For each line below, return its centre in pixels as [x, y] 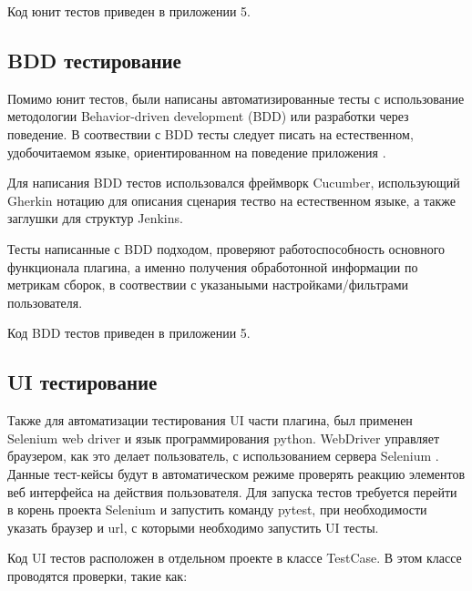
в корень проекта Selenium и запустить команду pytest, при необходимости [217, 509]
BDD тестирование [94, 60]
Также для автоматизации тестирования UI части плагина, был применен [210, 420]
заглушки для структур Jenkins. [95, 218]
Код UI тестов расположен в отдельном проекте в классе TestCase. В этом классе [235, 558]
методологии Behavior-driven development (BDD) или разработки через [208, 116]
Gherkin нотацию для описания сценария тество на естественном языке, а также [232, 200]
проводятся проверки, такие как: [97, 575]
